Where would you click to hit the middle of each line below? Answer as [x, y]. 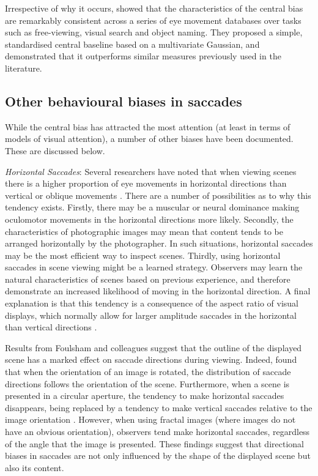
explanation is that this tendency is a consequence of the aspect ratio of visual [152, 303]
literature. [24, 68]
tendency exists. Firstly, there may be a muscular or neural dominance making [152, 207]
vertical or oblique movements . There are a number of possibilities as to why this [158, 195]
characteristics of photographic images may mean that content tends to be [144, 231]
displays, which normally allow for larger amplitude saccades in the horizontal [151, 315]
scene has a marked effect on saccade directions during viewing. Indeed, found [151, 359]
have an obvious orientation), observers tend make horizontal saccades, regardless [157, 432]
